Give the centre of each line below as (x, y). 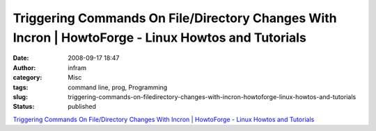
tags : (21, 87)
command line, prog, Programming (118, 87)
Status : (24, 107)
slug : (20, 96)
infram (77, 68)
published (82, 107)
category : (28, 78)
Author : (24, 68)
